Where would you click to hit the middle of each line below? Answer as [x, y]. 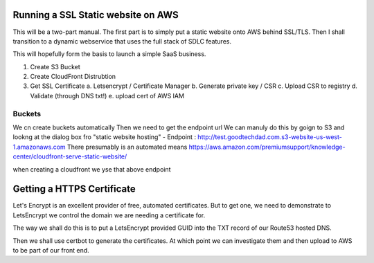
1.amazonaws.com [39, 147]
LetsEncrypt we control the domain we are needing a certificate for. [109, 215]
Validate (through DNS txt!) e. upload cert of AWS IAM [107, 96]
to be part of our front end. [51, 251]
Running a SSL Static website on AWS [96, 15]
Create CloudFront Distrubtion [73, 77]
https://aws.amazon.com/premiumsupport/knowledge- [267, 147]
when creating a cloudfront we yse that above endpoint [92, 169]
